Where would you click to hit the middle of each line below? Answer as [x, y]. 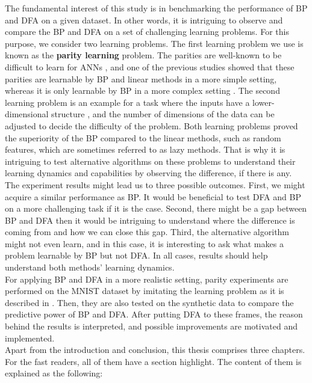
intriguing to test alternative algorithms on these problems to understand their [150, 161]
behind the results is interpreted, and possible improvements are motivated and [151, 326]
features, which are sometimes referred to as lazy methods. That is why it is [145, 149]
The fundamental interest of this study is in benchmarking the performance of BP [156, 8]
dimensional [27, 114]
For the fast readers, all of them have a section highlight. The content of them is [153, 361]
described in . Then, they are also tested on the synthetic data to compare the [149, 302]
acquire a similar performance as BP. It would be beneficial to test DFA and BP [153, 196]
